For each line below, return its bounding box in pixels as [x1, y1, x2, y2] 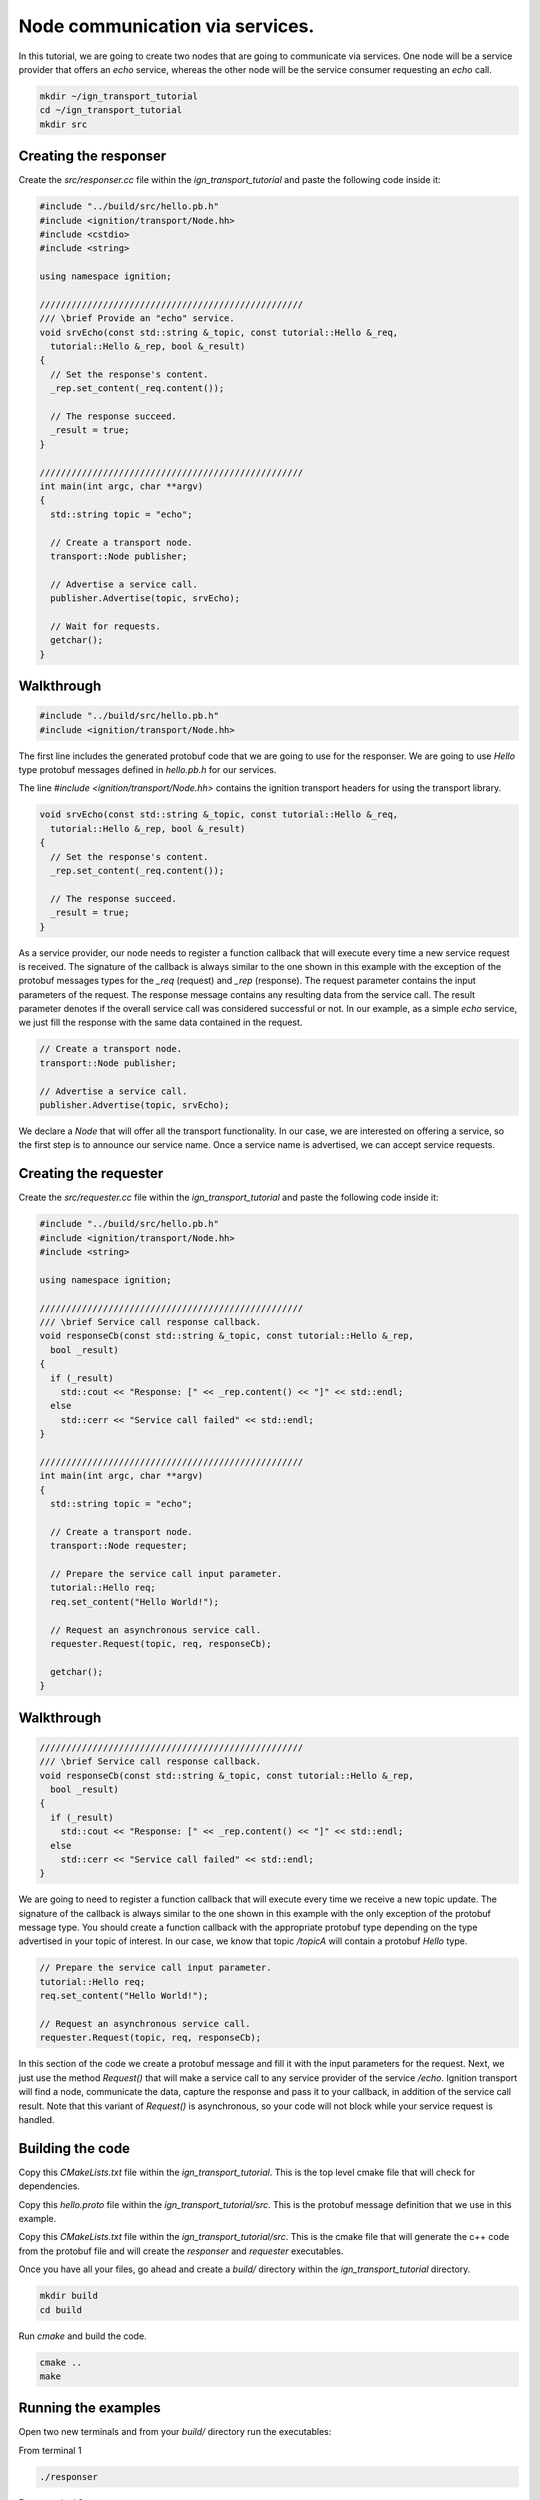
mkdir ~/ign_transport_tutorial [39, 90, 199, 102]
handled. [18, 2113, 55, 2125]
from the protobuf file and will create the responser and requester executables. [18, 2245, 344, 2257]
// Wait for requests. [50, 620, 162, 632]
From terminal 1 [18, 2444, 82, 2456]
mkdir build [39, 2290, 99, 2302]
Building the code [18, 2140, 130, 2157]
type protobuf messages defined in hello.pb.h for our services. [18, 764, 277, 776]
